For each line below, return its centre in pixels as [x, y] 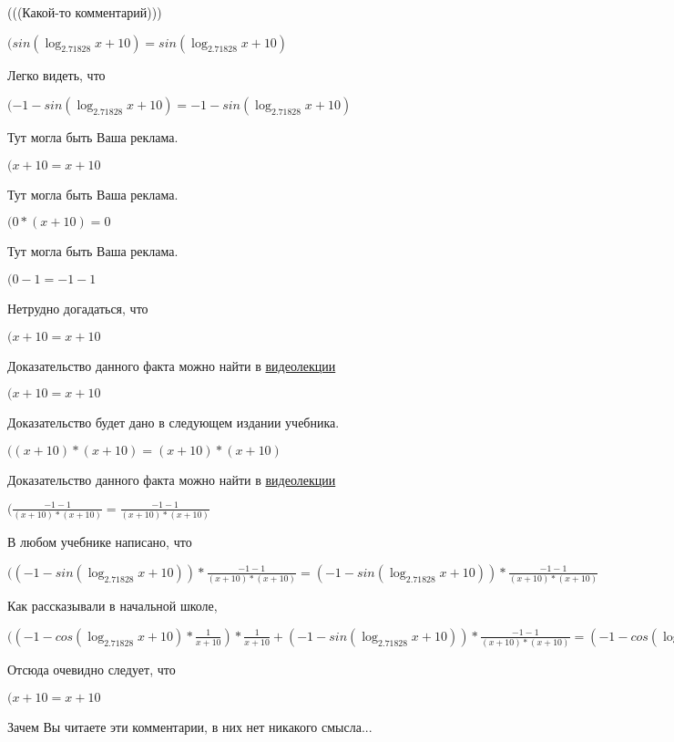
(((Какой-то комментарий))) [85, 12]
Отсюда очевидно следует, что [92, 670]
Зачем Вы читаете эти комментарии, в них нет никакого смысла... [190, 726]
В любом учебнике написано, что [100, 542]
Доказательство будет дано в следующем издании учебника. [174, 423]
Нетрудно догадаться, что [78, 308]
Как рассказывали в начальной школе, [112, 606]
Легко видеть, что [56, 74]
